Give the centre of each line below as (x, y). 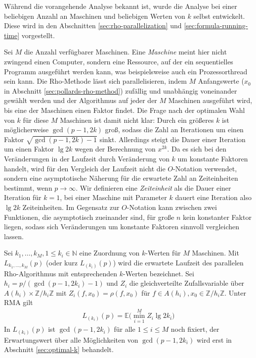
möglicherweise (26, 129)
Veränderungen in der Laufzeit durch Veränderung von (87, 159)
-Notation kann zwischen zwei (172, 207)
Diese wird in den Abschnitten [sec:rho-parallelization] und (93, 26)
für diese (36, 120)
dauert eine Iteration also (213, 197)
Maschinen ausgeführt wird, (210, 100)
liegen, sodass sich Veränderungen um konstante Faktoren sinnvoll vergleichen (122, 227)
